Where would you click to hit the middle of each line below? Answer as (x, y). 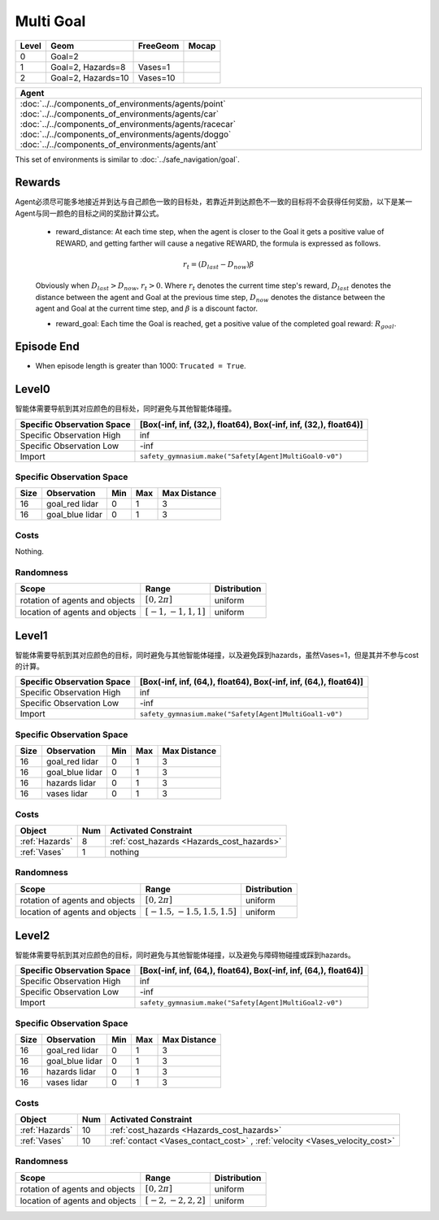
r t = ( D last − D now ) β (219, 265)
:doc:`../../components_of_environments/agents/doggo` (126, 134)
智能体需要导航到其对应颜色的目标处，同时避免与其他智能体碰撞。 (125, 409)
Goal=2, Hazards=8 (88, 67)
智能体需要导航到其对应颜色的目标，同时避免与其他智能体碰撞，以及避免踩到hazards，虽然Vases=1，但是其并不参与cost (217, 655)
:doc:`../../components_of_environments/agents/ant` (119, 144)
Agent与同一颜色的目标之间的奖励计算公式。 (89, 213)
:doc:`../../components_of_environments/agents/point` (123, 103)
